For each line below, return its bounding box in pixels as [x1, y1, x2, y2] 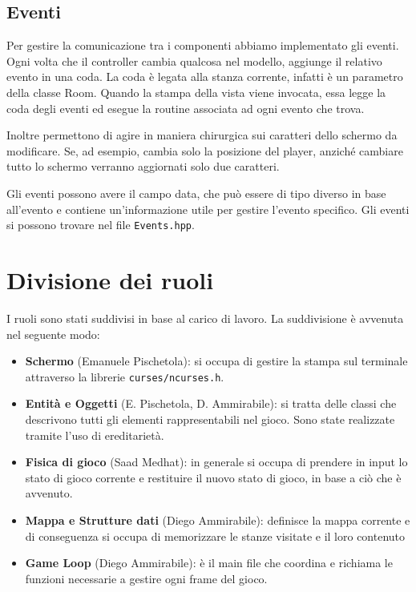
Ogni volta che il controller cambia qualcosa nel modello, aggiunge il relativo [6, 52, 382, 69]
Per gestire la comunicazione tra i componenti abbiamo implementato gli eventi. [6, 37, 399, 54]
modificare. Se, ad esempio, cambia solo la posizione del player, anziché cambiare [6, 142, 403, 159]
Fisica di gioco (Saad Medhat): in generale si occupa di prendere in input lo [25, 453, 408, 470]
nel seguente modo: [6, 325, 100, 342]
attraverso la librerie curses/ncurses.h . [25, 368, 224, 385]
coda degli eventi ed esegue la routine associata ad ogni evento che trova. [6, 99, 365, 116]
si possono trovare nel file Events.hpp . [6, 216, 195, 233]
